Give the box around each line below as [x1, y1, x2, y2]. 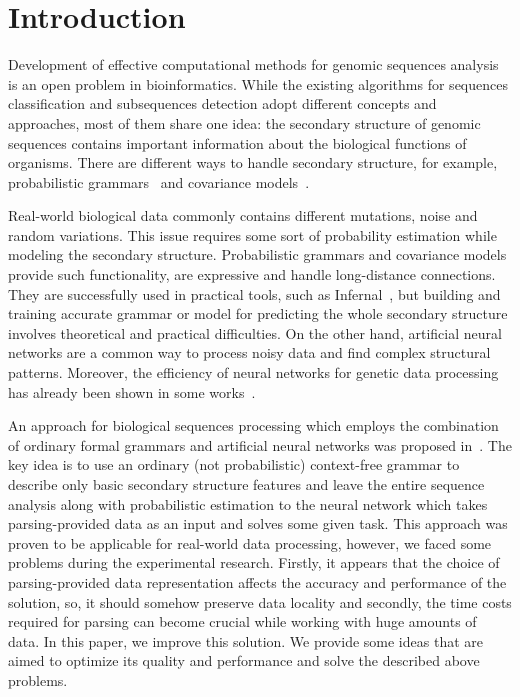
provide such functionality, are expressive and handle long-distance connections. [8, 264, 496, 285]
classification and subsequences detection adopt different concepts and [8, 93, 437, 114]
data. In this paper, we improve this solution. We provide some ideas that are [8, 630, 483, 651]
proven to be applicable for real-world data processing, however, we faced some [8, 532, 492, 553]
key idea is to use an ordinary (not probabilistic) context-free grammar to [8, 454, 460, 475]
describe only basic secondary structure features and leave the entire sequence [8, 474, 485, 494]
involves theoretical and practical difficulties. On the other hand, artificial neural [8, 322, 502, 343]
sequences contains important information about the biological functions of [8, 132, 467, 153]
